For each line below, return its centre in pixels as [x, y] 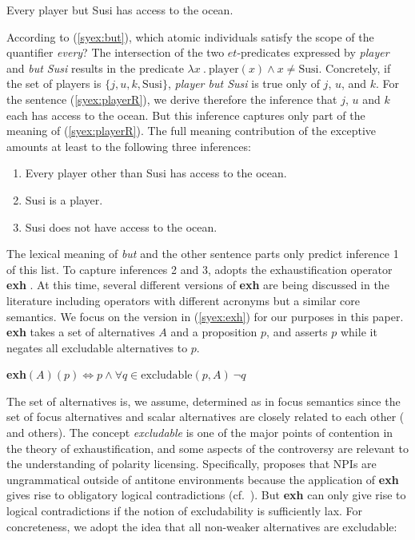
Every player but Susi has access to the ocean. [120, 10]
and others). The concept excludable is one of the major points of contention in [200, 433]
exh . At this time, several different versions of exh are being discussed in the [198, 285]
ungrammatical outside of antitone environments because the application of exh [203, 479]
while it [359, 332]
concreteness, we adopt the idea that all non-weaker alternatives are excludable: [202, 526]
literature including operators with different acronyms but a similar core [183, 300]
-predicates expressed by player [313, 52]
